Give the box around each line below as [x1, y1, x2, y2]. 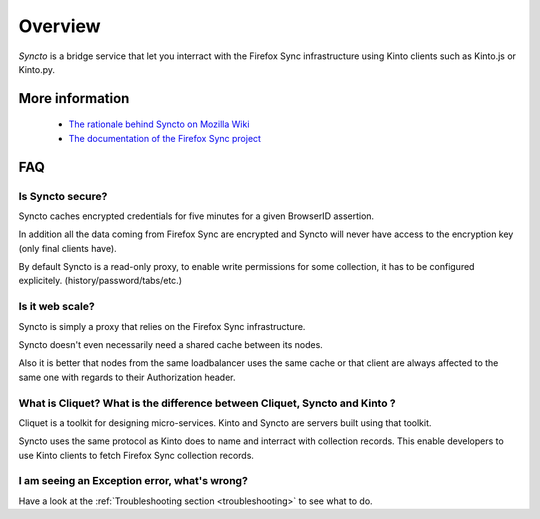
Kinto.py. [18, 63, 55, 75]
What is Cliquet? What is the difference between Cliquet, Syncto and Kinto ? [18, 396, 396, 410]
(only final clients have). [18, 242, 117, 254]
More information [18, 90, 130, 107]
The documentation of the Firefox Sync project [68, 132, 262, 144]
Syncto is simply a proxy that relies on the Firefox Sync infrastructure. [18, 320, 306, 332]
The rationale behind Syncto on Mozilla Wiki [68, 118, 250, 130]
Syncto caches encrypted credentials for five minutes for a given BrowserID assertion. [18, 210, 375, 222]
